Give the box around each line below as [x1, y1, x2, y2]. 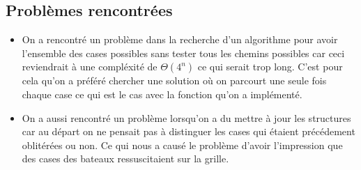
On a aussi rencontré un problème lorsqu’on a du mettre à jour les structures [22, 110, 351, 125]
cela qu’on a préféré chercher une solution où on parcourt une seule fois [22, 73, 327, 88]
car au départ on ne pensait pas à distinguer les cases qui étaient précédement [22, 124, 355, 139]
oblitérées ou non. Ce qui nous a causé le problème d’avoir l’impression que [22, 137, 343, 152]
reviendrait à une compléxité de [22, 59, 158, 74]
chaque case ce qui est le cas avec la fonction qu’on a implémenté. [22, 86, 302, 101]
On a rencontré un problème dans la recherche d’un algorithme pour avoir [22, 32, 338, 47]
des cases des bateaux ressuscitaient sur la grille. [22, 151, 229, 166]
